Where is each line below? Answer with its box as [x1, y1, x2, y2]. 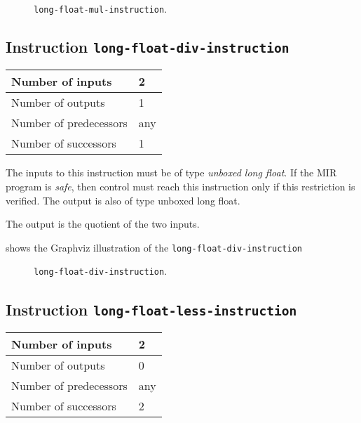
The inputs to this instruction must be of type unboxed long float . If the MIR [6, 165, 337, 180]
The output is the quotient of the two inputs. [6, 216, 200, 231]
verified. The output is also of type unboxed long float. [6, 193, 240, 207]
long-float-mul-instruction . [34, 1, 168, 15]
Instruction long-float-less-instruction [6, 298, 297, 320]
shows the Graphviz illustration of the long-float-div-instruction [6, 240, 303, 254]
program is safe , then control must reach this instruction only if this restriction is [6, 179, 355, 194]
